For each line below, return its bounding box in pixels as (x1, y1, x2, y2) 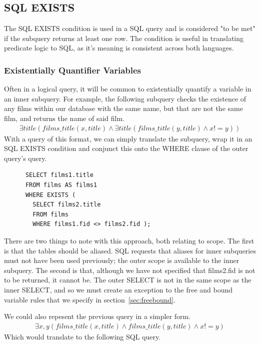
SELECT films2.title (32, 201, 101, 208)
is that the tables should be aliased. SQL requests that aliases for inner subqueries (4, 245, 256, 255)
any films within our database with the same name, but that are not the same (4, 103, 243, 113)
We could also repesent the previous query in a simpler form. (4, 311, 191, 321)
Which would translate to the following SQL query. (4, 331, 161, 341)
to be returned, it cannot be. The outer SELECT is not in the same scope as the (4, 274, 251, 285)
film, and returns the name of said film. (4, 112, 124, 123)
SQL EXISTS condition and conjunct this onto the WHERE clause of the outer (4, 143, 248, 153)
